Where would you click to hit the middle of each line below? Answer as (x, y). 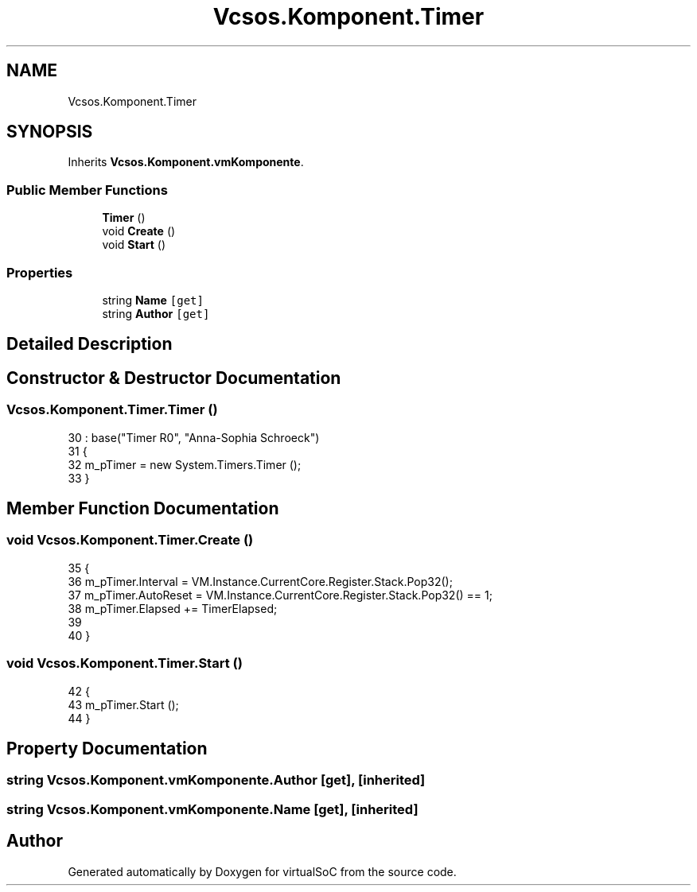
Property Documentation (107, 748)
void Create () (139, 231)
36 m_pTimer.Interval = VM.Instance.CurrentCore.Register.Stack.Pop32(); (260, 581)
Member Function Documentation (143, 508)
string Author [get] (156, 313)
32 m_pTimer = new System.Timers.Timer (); (185, 464)
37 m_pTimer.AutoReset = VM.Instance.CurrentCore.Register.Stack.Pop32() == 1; (280, 595)
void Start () (134, 245)
